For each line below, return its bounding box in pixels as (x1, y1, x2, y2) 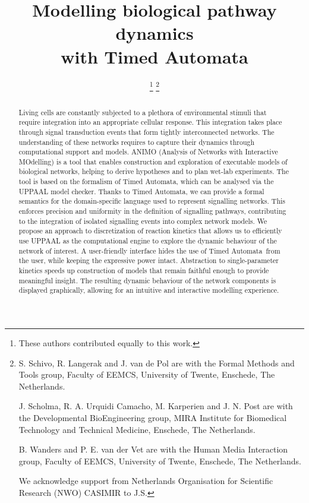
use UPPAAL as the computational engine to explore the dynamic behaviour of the (18, 236, 277, 246)
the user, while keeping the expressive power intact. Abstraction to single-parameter (18, 255, 279, 265)
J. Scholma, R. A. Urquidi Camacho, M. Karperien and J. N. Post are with (18, 400, 293, 412)
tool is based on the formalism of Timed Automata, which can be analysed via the (18, 176, 274, 186)
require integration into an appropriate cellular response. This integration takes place (18, 117, 282, 127)
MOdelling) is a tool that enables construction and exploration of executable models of (18, 156, 288, 166)
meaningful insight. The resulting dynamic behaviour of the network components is (18, 275, 276, 285)
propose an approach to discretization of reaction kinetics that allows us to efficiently (18, 226, 282, 236)
